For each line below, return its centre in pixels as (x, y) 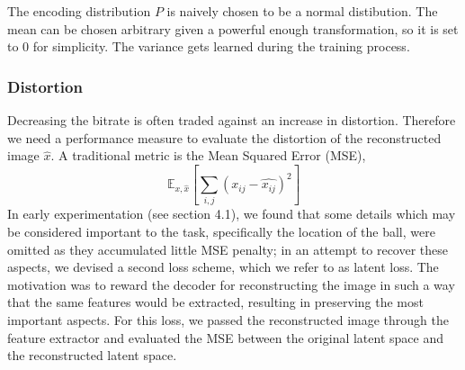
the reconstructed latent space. (92, 355)
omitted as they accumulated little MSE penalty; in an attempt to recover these (228, 249)
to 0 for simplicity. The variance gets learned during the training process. (209, 46)
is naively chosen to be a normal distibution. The (302, 11)
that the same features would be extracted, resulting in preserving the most (215, 302)
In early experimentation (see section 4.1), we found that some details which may (232, 214)
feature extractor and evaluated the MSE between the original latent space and (225, 337)
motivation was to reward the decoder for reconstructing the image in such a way (231, 284)
